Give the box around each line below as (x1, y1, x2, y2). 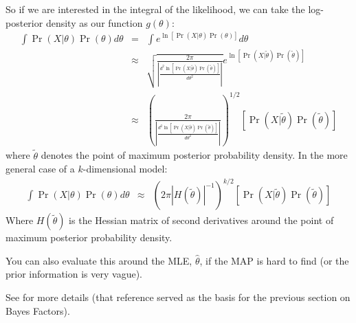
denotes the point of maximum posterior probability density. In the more (41, 148, 348, 162)
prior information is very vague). (5, 267, 142, 281)
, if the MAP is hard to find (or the (199, 253, 349, 267)
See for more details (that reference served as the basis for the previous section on (5, 290, 351, 304)
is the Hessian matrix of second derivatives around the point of (69, 213, 334, 227)
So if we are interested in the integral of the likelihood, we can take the (5, 2, 305, 16)
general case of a (5, 161, 75, 176)
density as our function (45, 15, 143, 30)
